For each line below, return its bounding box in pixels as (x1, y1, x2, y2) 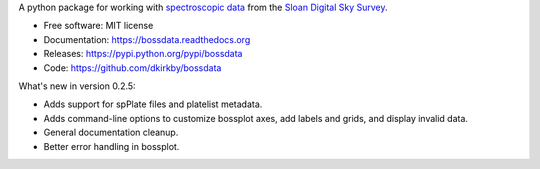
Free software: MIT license (43, 20, 154, 32)
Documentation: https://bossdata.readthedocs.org (43, 33, 251, 45)
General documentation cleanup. (43, 126, 179, 139)
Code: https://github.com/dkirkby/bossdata (43, 61, 222, 74)
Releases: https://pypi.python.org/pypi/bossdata (43, 48, 243, 60)
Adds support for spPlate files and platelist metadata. (43, 98, 263, 110)
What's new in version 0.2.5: (18, 80, 136, 92)
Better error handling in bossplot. (43, 140, 180, 152)
